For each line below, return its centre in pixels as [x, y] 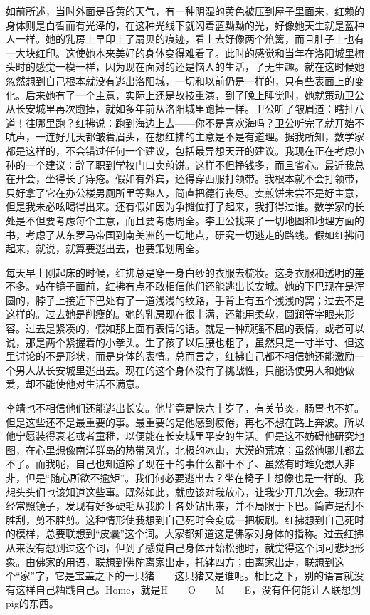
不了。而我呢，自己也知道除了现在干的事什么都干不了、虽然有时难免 [165, 464]
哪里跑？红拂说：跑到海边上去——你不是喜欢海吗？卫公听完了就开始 [195, 122]
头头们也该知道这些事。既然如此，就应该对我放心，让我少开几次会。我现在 [190, 491]
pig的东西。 [32, 603]
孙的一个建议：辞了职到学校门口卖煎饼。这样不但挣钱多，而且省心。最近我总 [185, 164]
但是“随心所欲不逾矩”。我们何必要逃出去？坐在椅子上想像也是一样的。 [190, 477]
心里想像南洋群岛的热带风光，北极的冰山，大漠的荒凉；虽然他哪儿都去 [200, 449]
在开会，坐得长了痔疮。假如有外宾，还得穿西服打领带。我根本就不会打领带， [185, 179]
